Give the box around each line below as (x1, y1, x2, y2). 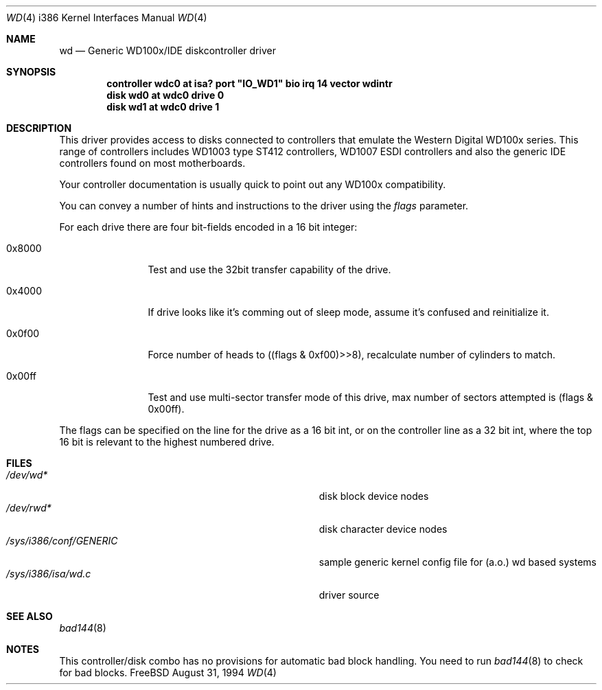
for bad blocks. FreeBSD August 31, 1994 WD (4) (59, 667, 277, 678)
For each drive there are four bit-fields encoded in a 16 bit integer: (59, 221, 358, 233)
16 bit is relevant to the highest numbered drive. (59, 436, 275, 448)
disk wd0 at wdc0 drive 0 (106, 89, 224, 101)
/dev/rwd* (6, 502, 51, 514)
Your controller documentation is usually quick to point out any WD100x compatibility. (59, 179, 446, 190)
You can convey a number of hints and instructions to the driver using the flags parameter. (59, 200, 469, 211)
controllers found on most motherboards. (59, 157, 246, 169)
